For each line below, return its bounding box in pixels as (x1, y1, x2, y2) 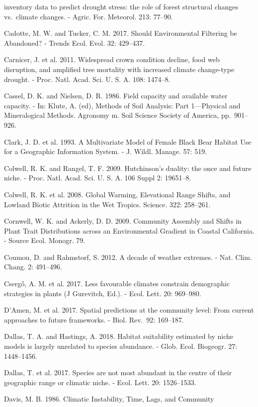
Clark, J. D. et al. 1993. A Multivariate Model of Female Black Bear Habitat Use (4, 136, 252, 147)
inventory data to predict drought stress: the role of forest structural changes (4, 1, 238, 11)
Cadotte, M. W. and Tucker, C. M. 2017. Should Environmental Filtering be (4, 28, 237, 38)
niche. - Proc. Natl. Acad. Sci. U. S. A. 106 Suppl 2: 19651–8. (4, 172, 191, 183)
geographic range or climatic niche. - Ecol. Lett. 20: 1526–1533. (4, 377, 196, 387)
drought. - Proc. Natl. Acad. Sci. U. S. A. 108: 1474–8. (4, 74, 171, 84)
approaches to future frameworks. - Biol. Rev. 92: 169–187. (4, 314, 184, 325)
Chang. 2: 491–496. (4, 261, 62, 272)
